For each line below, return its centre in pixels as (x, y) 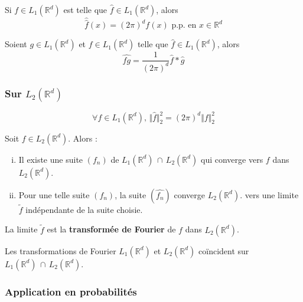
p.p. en (184, 26)
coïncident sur (224, 250)
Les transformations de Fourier (61, 250)
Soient (16, 44)
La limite (21, 229)
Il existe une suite (51, 159)
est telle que (85, 9)
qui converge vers (232, 159)
